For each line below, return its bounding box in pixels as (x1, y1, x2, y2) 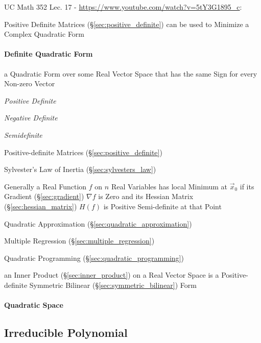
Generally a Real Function (4, 181, 87, 191)
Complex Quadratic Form (4, 29, 85, 39)
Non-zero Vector (4, 78, 55, 89)
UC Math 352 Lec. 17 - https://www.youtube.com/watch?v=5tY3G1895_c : (4, 2, 242, 12)
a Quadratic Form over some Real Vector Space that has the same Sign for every (4, 68, 257, 79)
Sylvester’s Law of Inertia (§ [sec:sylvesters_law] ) (4, 164, 156, 175)
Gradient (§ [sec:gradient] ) (4, 191, 84, 202)
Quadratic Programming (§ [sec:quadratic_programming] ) (4, 252, 184, 263)
